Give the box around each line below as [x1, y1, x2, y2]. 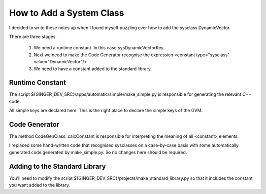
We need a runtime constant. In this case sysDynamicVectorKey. [33, 45, 165, 51]
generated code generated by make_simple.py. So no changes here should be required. [9, 149, 187, 155]
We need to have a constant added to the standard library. [33, 66, 152, 72]
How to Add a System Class [9, 7, 124, 18]
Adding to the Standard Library [9, 162, 106, 170]
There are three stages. [9, 34, 57, 39]
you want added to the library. [9, 182, 70, 188]
